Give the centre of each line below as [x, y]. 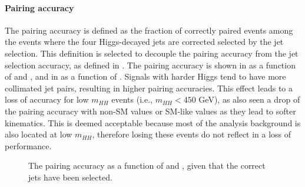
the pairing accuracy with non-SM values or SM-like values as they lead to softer [150, 111]
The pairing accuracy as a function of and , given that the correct [147, 165]
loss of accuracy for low [47, 99]
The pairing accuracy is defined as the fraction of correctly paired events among [149, 30]
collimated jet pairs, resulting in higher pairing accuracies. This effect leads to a [149, 88]
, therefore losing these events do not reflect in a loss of [192, 134]
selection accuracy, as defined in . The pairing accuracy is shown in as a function [150, 65]
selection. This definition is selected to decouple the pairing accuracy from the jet [152, 53]
